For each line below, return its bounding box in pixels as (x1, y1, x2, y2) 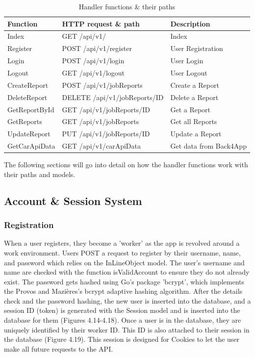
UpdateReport (7, 128, 51, 139)
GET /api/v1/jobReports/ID (62, 104, 150, 114)
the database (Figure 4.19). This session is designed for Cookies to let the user (4, 334, 240, 344)
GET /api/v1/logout (62, 67, 125, 77)
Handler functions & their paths (78, 1, 176, 11)
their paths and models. (4, 169, 76, 179)
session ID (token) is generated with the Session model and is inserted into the (4, 305, 240, 315)
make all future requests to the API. (4, 343, 113, 354)
